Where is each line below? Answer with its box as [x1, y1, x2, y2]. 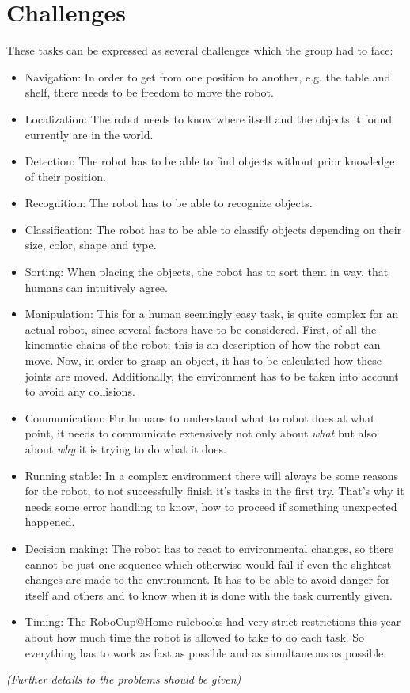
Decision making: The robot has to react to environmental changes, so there [25, 540, 394, 556]
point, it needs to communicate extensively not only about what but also [25, 425, 378, 441]
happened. [25, 513, 75, 530]
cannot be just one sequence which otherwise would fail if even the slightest [25, 555, 392, 572]
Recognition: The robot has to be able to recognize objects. [25, 195, 313, 211]
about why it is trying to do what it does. [25, 441, 226, 456]
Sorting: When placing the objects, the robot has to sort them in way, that [25, 263, 389, 280]
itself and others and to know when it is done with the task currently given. [25, 586, 393, 603]
